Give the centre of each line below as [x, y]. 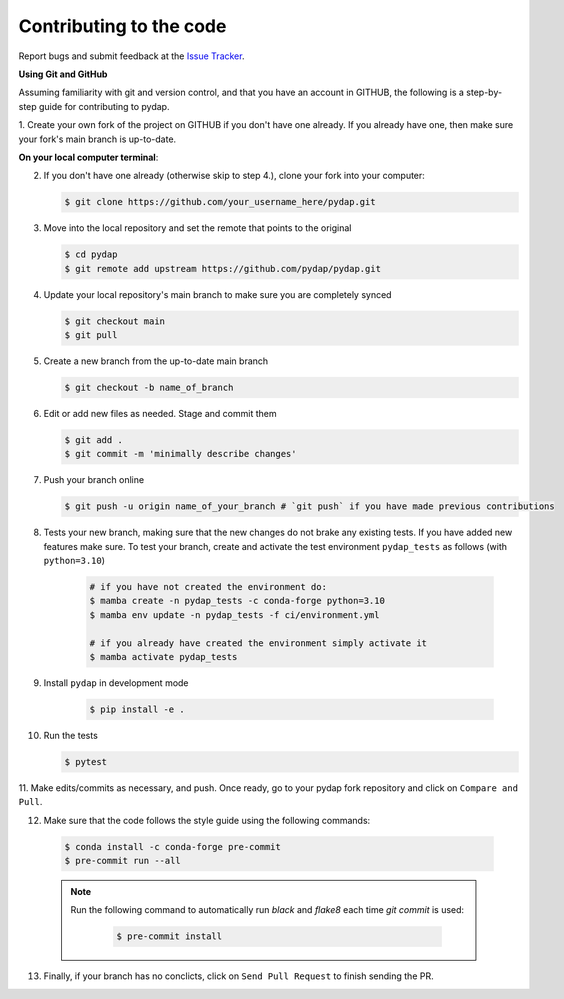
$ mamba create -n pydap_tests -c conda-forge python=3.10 [237, 601]
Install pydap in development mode [116, 682]
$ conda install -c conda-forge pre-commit [173, 846]
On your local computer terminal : [88, 157]
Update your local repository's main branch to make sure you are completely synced [217, 294]
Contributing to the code [122, 26]
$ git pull [91, 334]
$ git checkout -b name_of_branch [149, 387]
